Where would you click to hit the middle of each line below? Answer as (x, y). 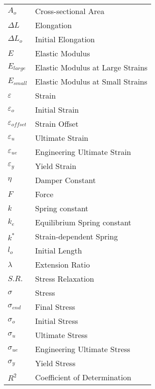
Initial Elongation (65, 39)
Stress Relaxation (65, 279)
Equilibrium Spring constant (83, 222)
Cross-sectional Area (70, 11)
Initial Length (59, 250)
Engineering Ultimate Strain (83, 152)
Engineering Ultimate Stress (83, 349)
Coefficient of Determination (83, 377)
